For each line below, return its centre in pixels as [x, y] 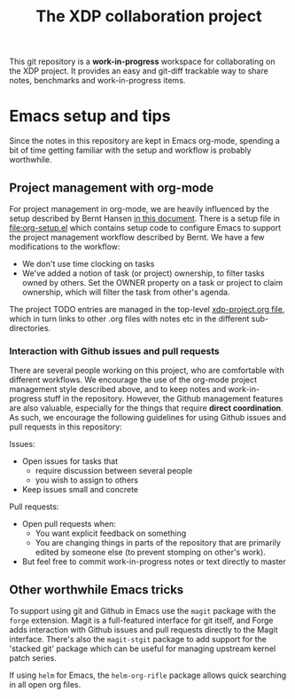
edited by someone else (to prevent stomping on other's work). [150, 553]
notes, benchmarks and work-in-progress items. [97, 81]
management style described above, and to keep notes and [118, 389]
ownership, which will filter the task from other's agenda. [126, 292]
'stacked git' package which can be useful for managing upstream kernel [143, 648]
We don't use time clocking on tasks [88, 263]
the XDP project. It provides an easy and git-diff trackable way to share [139, 71]
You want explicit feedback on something [111, 533]
